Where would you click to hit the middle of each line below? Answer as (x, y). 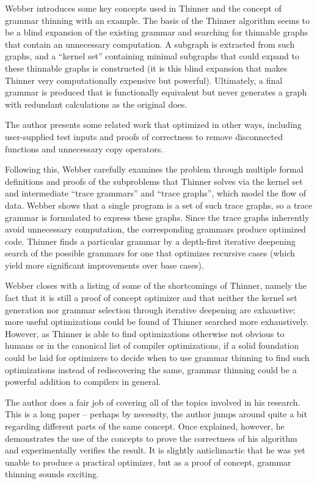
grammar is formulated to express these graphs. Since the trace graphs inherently (157, 217)
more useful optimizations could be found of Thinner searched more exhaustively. (157, 322)
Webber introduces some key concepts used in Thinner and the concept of (143, 8)
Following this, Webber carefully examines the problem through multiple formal (154, 169)
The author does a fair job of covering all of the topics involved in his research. (153, 402)
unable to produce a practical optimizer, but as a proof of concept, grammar (148, 462)
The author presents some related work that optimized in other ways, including (153, 125)
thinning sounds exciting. (52, 474)
